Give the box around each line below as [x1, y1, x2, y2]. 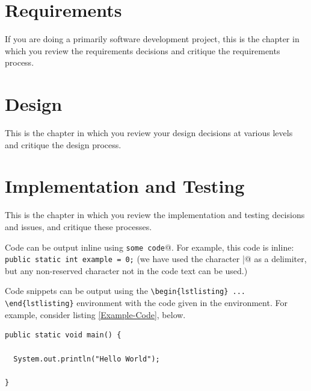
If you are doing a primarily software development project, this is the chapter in [5, 33, 300, 45]
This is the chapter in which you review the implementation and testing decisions [5, 208, 305, 221]
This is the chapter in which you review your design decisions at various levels [5, 127, 293, 139]
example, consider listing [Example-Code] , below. [5, 308, 186, 321]
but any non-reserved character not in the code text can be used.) [5, 264, 248, 277]
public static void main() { [5, 331, 122, 340]
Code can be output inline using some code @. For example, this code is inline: [5, 240, 294, 253]
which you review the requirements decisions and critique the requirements [5, 44, 280, 57]
